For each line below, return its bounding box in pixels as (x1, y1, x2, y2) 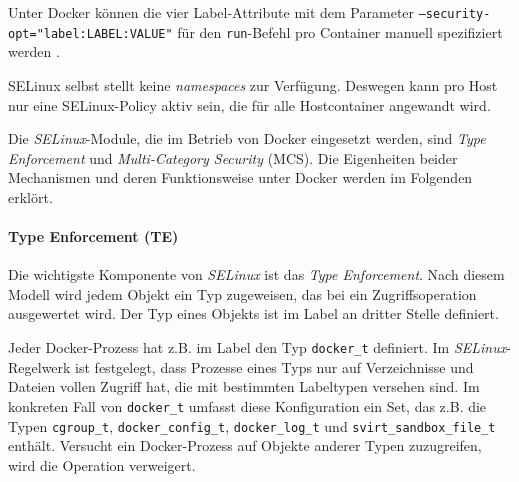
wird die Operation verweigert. (8, 454, 196, 475)
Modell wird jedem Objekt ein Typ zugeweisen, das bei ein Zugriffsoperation (8, 283, 477, 304)
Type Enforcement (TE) (8, 226, 179, 247)
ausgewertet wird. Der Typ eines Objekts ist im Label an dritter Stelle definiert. (8, 303, 499, 324)
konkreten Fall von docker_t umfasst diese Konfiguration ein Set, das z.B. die (8, 395, 487, 416)
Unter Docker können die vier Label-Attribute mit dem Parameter (8, 2, 415, 22)
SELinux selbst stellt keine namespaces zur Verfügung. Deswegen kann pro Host (8, 74, 498, 95)
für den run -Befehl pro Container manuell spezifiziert (177, 21, 503, 42)
